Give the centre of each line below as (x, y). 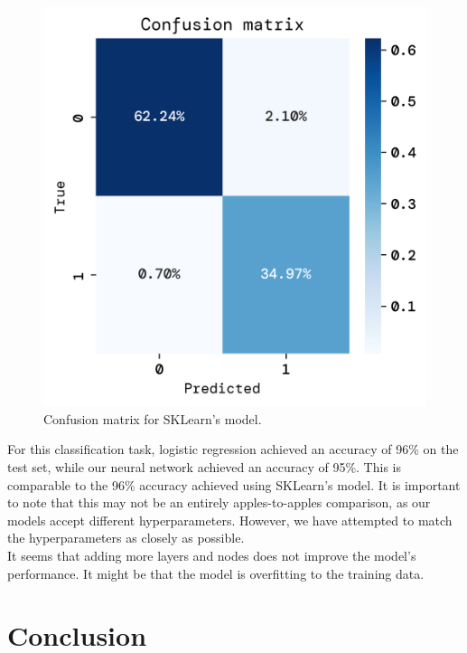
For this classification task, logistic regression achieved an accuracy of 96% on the (233, 449)
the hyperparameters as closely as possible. (126, 538)
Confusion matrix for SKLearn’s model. (153, 418)
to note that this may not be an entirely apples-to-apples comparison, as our (219, 502)
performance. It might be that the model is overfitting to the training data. (216, 573)
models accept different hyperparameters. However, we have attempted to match (230, 520)
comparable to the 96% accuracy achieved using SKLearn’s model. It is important (234, 484)
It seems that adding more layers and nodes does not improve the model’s (212, 555)
